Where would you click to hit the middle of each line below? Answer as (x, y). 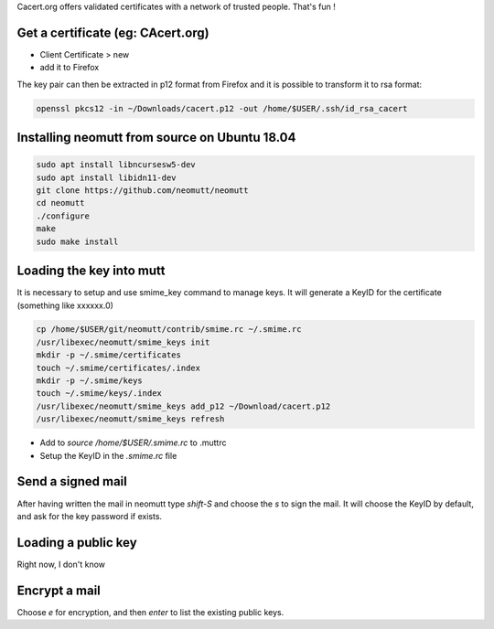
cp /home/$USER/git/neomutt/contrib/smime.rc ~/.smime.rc (169, 330)
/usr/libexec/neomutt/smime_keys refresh (130, 419)
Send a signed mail (72, 481)
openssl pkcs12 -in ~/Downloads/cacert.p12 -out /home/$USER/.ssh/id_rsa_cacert (222, 108)
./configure (63, 216)
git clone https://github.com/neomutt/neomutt (142, 191)
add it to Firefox (70, 68)
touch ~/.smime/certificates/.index (118, 368)
